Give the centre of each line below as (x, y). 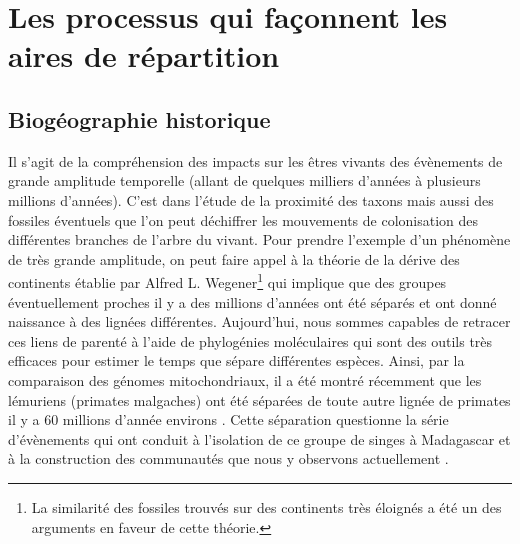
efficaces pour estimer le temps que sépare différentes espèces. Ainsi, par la (236, 360)
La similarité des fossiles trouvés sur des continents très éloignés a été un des (266, 506)
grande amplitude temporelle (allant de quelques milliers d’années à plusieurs (244, 180)
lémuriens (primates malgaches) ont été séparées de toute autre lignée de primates (259, 399)
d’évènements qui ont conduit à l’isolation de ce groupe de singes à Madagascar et (259, 438)
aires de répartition (144, 55)
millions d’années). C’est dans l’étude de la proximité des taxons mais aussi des (251, 199)
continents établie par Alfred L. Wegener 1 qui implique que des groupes (227, 280)
